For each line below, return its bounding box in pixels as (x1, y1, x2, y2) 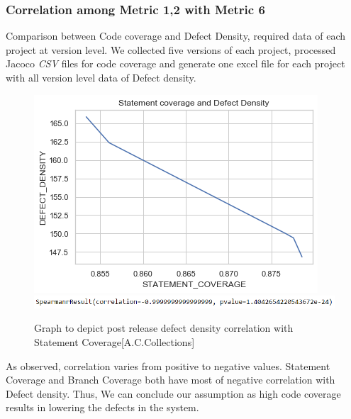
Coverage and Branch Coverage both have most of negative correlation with (6, 372, 335, 387)
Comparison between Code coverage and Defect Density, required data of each (6, 28, 345, 43)
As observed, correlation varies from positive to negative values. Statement (6, 358, 330, 373)
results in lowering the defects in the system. (6, 400, 199, 415)
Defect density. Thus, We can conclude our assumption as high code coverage (6, 386, 341, 401)
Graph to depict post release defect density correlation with (34, 320, 294, 335)
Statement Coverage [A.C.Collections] (34, 334, 195, 349)
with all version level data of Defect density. (6, 70, 196, 84)
